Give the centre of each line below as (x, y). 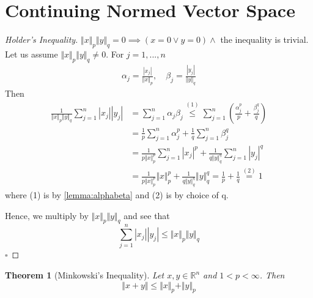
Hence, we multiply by (47, 215)
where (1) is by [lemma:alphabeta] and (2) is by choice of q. (117, 194)
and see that (147, 215)
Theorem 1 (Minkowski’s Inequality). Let (85, 275)
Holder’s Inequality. (42, 39)
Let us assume (31, 54)
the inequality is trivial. (264, 39)
